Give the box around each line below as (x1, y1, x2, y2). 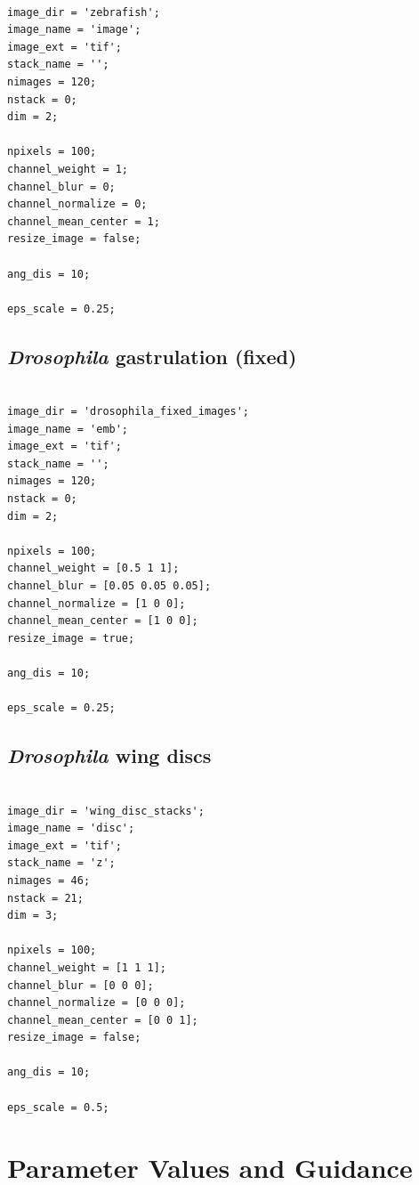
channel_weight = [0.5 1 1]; (7, 562, 180, 575)
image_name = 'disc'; (7, 822, 135, 835)
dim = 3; (7, 909, 59, 922)
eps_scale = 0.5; (7, 1100, 109, 1114)
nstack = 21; (7, 891, 84, 905)
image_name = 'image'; (7, 23, 141, 37)
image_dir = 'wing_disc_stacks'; (7, 804, 205, 817)
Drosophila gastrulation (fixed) (7, 342, 297, 369)
